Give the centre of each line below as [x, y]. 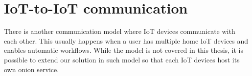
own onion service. [32, 69]
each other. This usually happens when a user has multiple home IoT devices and [126, 40]
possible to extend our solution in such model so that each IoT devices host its [122, 59]
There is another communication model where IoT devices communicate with [120, 31]
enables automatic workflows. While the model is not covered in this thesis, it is [124, 50]
